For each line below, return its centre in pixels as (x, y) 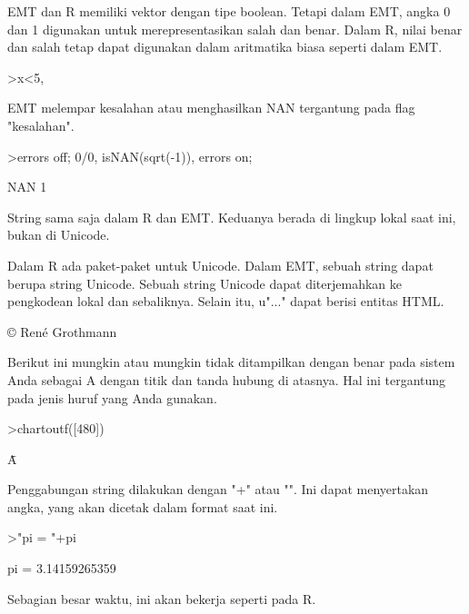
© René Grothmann (62, 331)
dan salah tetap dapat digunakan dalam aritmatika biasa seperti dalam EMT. (225, 47)
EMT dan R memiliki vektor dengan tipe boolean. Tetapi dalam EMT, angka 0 (229, 11)
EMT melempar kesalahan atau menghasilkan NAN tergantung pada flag (211, 108)
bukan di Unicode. (59, 235)
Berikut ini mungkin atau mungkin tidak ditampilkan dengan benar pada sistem (231, 362)
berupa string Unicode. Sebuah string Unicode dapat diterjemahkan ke (205, 283)
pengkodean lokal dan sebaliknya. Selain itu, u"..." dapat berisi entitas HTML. (226, 301)
